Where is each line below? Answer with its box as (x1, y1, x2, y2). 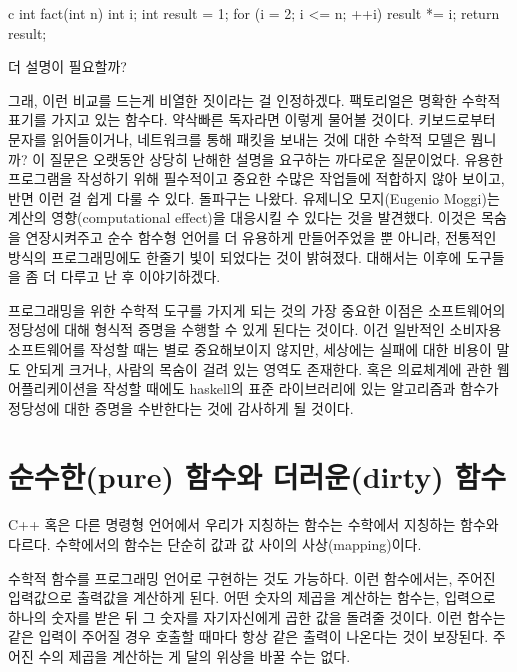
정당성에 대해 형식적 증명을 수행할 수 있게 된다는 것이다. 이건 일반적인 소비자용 (8, 319, 502, 340)
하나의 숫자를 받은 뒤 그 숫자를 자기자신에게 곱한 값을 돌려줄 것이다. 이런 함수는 (8, 606, 506, 627)
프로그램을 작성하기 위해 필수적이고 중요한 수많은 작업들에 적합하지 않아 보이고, (8, 168, 505, 189)
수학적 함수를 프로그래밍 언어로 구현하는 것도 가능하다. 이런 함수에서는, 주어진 (8, 567, 496, 588)
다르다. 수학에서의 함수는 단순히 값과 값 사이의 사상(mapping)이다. (8, 534, 422, 554)
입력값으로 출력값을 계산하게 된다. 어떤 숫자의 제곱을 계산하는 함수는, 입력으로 (8, 587, 496, 608)
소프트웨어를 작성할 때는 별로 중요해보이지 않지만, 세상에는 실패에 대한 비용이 (8, 338, 492, 359)
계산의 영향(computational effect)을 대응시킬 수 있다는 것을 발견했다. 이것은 (8, 207, 477, 228)
